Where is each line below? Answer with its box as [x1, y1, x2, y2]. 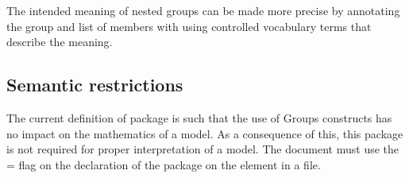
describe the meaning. [6, 33, 113, 50]
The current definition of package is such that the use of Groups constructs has [6, 109, 392, 126]
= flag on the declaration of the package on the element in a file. [6, 156, 321, 172]
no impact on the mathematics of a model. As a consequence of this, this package [6, 125, 403, 141]
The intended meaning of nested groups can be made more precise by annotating [6, 2, 400, 18]
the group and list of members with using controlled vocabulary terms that [6, 17, 372, 34]
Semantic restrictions [6, 72, 183, 97]
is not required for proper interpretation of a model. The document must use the [6, 141, 399, 157]
